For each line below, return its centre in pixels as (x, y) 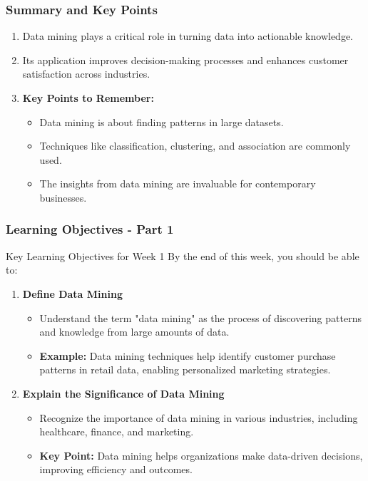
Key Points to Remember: (88, 98)
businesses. (63, 197)
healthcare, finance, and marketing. (117, 431)
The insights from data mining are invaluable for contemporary (178, 183)
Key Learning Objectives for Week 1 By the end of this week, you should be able (183, 255)
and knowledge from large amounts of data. (134, 332)
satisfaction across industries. (86, 74)
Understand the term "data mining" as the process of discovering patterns (200, 317)
